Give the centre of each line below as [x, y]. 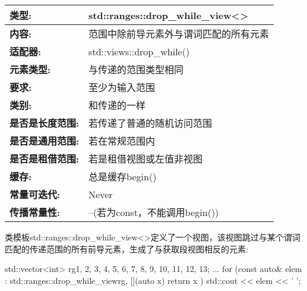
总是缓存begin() [123, 176]
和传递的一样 [117, 105]
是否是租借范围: [45, 159]
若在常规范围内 [122, 141]
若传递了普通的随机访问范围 [151, 123]
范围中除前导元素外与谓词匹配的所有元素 [179, 34]
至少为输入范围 [122, 87]
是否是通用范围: [45, 141]
